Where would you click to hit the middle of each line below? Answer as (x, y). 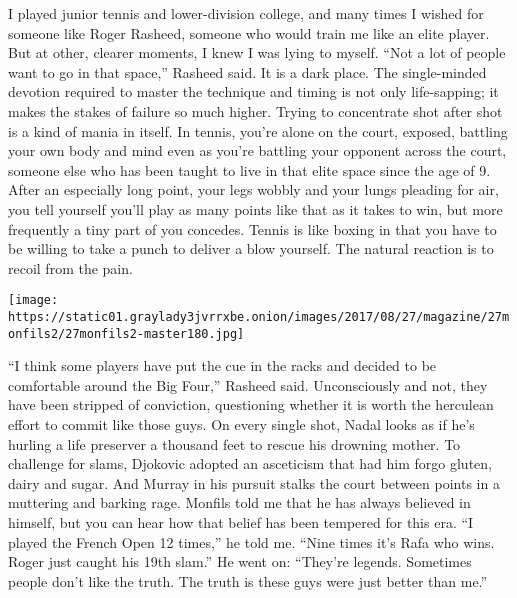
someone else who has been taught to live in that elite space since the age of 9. (249, 169)
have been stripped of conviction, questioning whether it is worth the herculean (251, 404)
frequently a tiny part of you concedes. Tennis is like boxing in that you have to (252, 228)
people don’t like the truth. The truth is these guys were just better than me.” (248, 580)
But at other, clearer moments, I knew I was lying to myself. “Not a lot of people (257, 52)
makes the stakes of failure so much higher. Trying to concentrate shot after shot (255, 110)
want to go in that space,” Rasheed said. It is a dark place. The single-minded (247, 71)
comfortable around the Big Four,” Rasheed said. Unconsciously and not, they (248, 384)
